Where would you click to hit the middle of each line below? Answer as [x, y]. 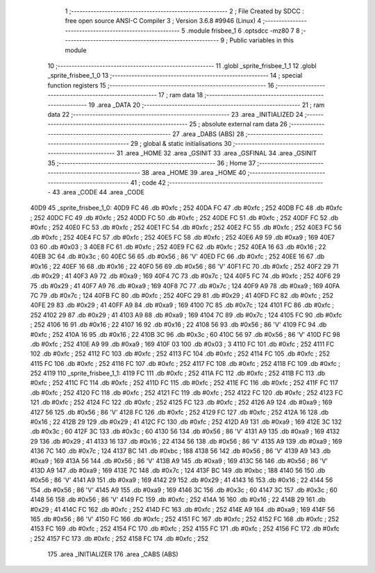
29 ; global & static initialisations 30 [181, 144]
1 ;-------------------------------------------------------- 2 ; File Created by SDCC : [185, 11]
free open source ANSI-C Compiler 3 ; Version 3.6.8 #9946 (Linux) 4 [163, 21]
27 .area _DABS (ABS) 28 [208, 134]
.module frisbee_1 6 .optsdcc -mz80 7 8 [243, 31]
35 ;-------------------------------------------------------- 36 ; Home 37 [152, 163]
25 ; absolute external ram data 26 [238, 124]
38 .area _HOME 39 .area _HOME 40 [194, 173]
